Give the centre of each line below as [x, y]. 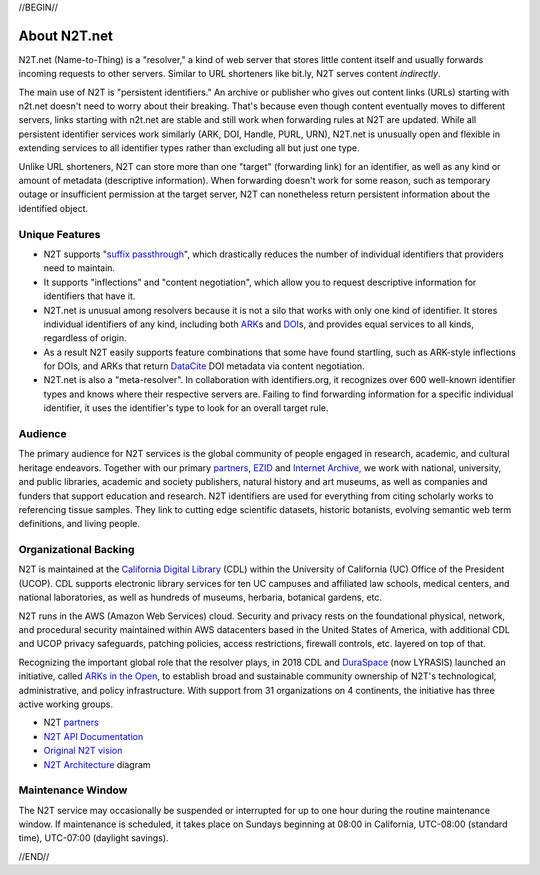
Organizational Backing [76, 550]
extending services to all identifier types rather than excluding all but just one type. [189, 148]
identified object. [53, 208]
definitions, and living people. [79, 524]
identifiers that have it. [89, 296]
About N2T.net [66, 35]
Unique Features [59, 234]
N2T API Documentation [93, 736]
